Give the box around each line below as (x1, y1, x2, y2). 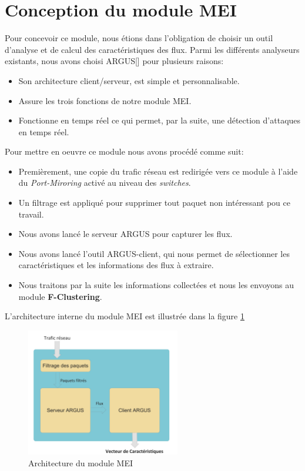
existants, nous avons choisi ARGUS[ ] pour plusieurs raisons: (5, 55, 224, 67)
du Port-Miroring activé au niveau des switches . (18, 176, 191, 189)
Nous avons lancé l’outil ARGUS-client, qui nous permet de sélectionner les (18, 247, 290, 259)
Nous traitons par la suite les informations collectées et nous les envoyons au (18, 279, 294, 291)
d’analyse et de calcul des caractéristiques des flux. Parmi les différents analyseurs (5, 43, 300, 55)
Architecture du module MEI (28, 457, 133, 469)
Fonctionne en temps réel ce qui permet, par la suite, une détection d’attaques (18, 114, 301, 126)
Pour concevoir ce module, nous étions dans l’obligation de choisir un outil (5, 32, 273, 44)
